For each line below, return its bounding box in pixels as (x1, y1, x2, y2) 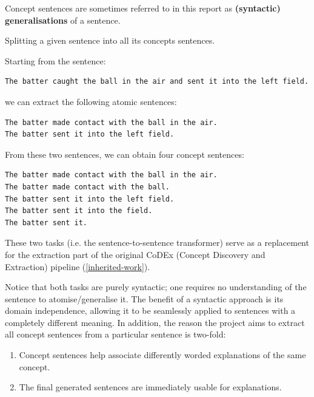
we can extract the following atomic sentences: (5, 95, 177, 107)
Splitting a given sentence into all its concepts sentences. (5, 34, 215, 47)
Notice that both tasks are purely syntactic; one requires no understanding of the (5, 280, 307, 293)
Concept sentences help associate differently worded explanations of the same (19, 348, 306, 361)
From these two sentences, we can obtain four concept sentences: (5, 148, 244, 160)
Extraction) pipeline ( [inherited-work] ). (5, 260, 150, 273)
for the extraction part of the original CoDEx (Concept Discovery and (5, 248, 266, 260)
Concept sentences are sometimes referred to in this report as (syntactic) (5, 2, 281, 14)
